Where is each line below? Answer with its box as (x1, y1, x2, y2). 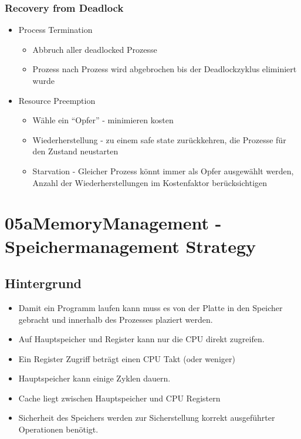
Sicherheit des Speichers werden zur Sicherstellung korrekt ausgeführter (18, 411, 275, 424)
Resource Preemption (18, 94, 96, 106)
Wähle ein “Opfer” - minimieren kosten (32, 114, 174, 126)
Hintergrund (5, 274, 82, 292)
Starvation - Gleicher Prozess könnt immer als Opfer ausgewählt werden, (32, 164, 294, 177)
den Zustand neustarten (32, 145, 119, 157)
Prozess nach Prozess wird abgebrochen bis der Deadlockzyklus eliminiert (32, 63, 297, 75)
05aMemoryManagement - (5, 211, 222, 235)
